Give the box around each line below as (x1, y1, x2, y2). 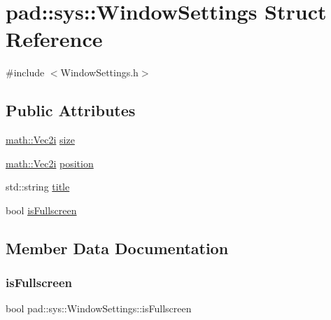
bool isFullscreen (6, 202, 77, 217)
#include (6, 65, 45, 80)
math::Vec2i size (6, 132, 75, 147)
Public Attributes (6, 99, 136, 121)
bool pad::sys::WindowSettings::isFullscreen (6, 301, 192, 316)
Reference (6, 25, 103, 53)
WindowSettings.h (60, 65, 139, 80)
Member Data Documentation (6, 237, 229, 258)
